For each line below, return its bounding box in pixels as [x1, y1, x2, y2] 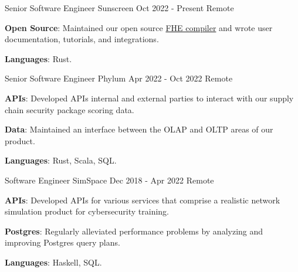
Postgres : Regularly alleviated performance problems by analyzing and [5, 225, 263, 237]
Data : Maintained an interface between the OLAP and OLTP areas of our [5, 123, 273, 135]
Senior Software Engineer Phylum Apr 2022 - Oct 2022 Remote [5, 72, 233, 84]
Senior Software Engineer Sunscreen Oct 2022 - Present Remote [5, 2, 234, 13]
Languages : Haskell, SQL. [5, 256, 102, 268]
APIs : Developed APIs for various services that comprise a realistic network [5, 193, 280, 206]
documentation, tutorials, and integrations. [5, 33, 159, 45]
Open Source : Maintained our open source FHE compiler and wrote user [5, 21, 273, 33]
